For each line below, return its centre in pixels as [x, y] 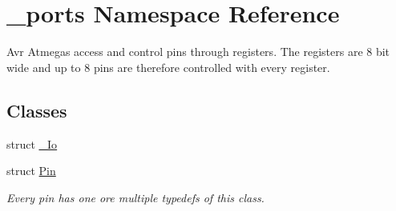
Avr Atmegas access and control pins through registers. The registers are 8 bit [198, 52]
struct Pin [31, 171]
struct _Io [32, 143]
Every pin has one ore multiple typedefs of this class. [135, 197]
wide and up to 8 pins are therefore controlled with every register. [168, 67]
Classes [37, 110]
